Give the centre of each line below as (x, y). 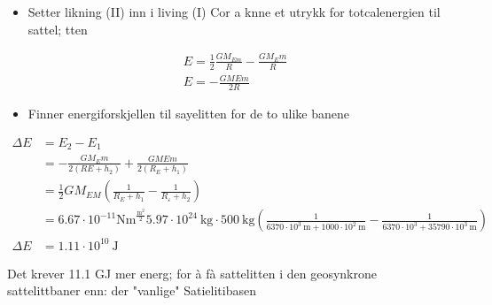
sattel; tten (58, 29)
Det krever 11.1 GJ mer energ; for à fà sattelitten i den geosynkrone (192, 273)
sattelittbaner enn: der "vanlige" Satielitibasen (132, 290)
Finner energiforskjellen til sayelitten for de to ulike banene (188, 114)
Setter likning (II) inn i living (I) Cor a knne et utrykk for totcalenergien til (234, 11)
